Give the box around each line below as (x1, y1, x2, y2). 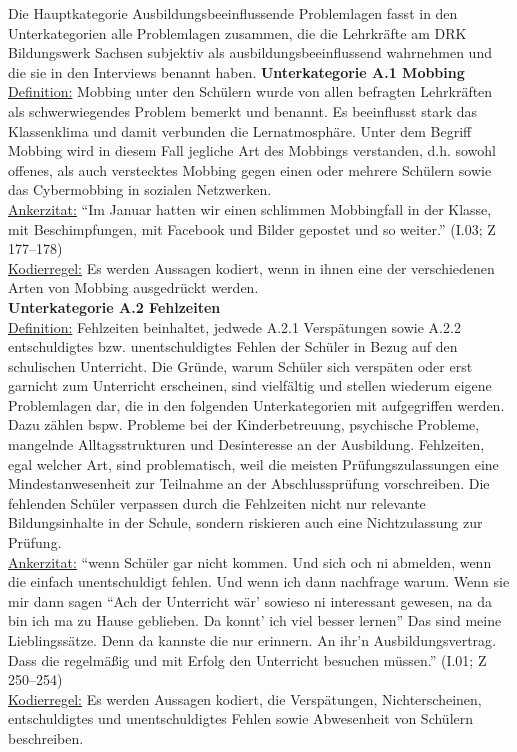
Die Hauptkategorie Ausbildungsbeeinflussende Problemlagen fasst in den (8, 3, 458, 23)
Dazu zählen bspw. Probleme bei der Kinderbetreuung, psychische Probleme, (8, 414, 480, 435)
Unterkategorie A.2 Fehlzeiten (8, 296, 221, 317)
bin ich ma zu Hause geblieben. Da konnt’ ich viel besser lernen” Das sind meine (8, 610, 502, 631)
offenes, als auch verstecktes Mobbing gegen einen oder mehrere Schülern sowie (8, 159, 492, 180)
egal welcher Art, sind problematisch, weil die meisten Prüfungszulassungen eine (8, 453, 499, 474)
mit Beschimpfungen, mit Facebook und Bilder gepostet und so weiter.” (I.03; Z (8, 218, 496, 239)
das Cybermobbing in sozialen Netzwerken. (8, 179, 272, 200)
